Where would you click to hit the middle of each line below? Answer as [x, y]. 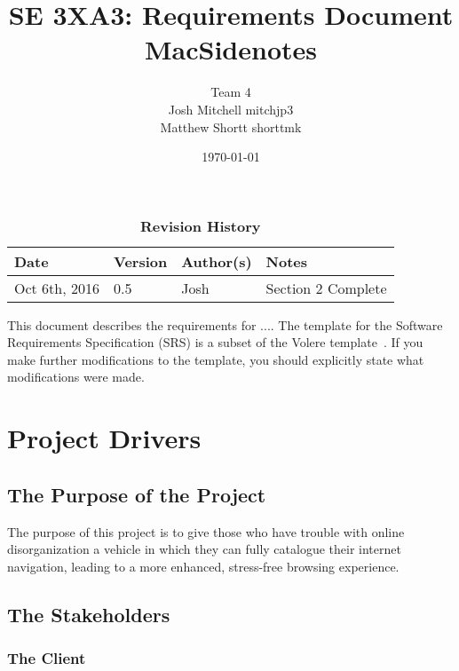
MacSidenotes [231, 49]
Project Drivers [104, 438]
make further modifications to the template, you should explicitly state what [216, 359]
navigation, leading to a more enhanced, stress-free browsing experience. [203, 566]
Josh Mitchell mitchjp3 [231, 109]
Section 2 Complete [326, 288]
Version [141, 261]
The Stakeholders [89, 614]
